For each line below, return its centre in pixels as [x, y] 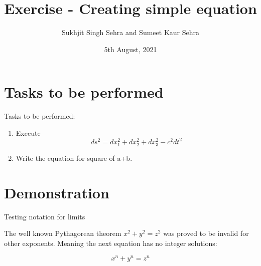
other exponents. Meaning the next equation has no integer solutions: [111, 243]
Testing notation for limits [45, 216]
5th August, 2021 [130, 49]
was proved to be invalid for [206, 233]
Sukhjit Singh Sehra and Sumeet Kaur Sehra [130, 32]
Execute [28, 132]
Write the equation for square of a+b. [74, 158]
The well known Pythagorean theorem [63, 233]
